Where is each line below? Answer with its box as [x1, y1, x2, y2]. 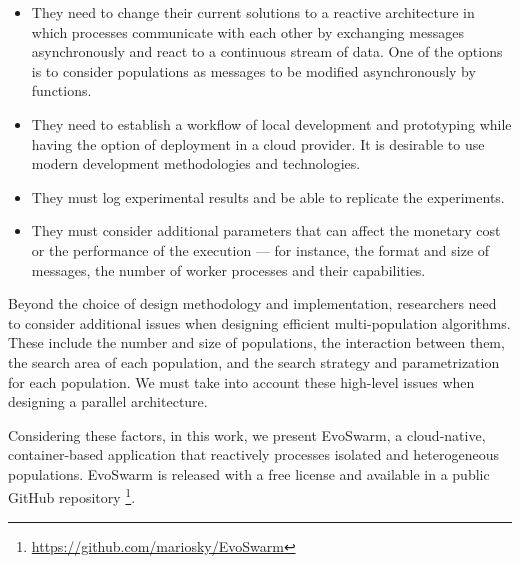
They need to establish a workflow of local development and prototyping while [31, 113, 512, 134]
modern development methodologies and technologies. [31, 153, 361, 174]
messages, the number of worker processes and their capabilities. [31, 259, 426, 280]
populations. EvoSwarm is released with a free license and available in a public [8, 463, 490, 484]
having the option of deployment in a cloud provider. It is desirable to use [31, 133, 485, 154]
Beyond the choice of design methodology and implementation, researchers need [8, 293, 497, 314]
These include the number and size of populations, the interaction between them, [8, 332, 505, 353]
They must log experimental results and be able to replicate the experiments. [31, 186, 505, 207]
